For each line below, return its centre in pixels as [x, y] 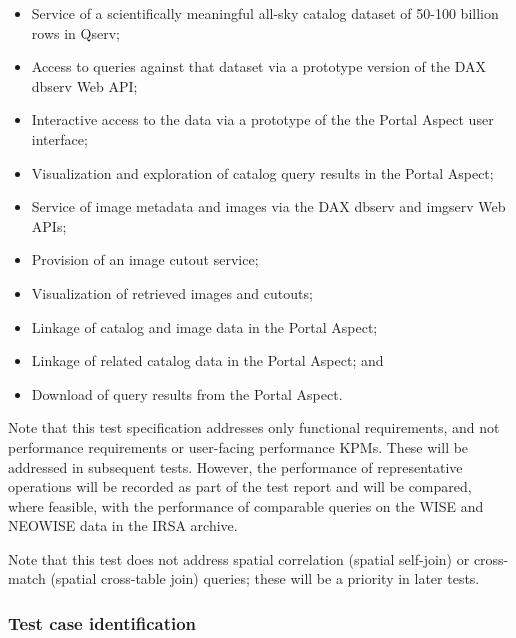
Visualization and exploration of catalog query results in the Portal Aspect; [262, 172]
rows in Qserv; [75, 32]
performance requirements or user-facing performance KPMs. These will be [238, 446]
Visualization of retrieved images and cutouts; [172, 292]
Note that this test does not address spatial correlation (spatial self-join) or [239, 558]
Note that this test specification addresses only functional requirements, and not [254, 427]
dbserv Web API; [84, 85]
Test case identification [102, 622]
